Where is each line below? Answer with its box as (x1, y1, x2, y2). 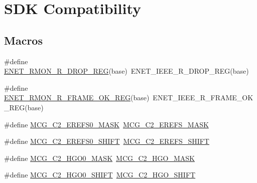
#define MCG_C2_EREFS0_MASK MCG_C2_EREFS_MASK (4, 119, 209, 129)
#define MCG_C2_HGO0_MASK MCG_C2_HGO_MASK (4, 152, 195, 163)
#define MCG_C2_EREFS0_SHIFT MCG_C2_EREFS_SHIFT (4, 136, 209, 146)
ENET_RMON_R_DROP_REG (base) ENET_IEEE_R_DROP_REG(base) (4, 66, 249, 76)
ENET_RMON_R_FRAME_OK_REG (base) (4, 92, 150, 103)
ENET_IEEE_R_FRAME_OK (153, 92, 253, 103)
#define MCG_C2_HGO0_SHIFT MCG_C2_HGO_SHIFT (4, 169, 196, 180)
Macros (4, 32, 43, 48)
